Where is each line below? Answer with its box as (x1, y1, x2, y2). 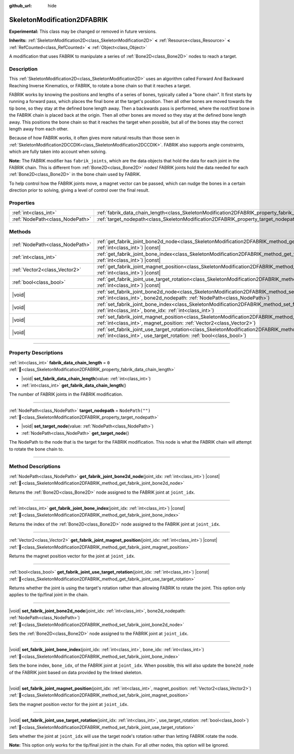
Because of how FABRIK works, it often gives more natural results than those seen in (9, 135, 180, 141)
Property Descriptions (9, 350, 63, 356)
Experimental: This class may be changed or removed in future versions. (9, 28, 157, 34)
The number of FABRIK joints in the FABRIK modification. (9, 391, 123, 397)
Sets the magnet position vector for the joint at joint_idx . (9, 701, 129, 707)
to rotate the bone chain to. (9, 446, 64, 452)
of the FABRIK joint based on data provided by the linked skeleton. (9, 669, 143, 675)
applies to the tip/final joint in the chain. (9, 592, 89, 598)
